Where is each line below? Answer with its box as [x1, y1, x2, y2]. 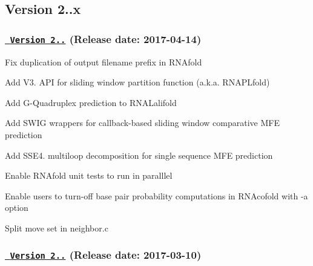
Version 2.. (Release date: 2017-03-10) [10, 247, 202, 262]
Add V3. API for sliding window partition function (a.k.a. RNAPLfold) [5, 76, 270, 88]
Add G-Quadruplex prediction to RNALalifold [5, 96, 177, 108]
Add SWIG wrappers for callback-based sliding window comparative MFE [5, 116, 280, 129]
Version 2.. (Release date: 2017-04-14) [10, 31, 202, 46]
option [5, 201, 28, 214]
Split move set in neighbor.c [5, 221, 108, 234]
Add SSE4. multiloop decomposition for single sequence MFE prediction [5, 148, 273, 161]
